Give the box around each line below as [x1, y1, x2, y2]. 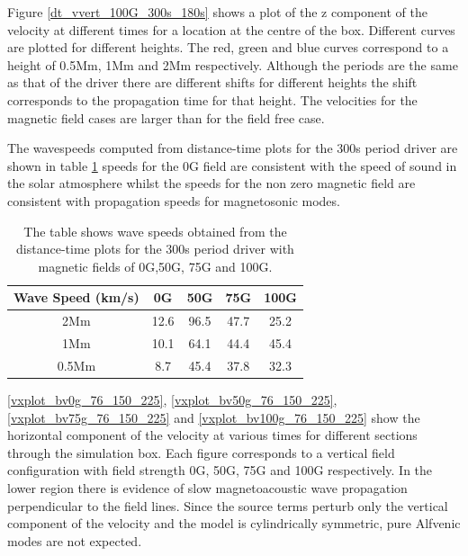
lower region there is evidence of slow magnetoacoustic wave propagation [7, 478, 408, 497]
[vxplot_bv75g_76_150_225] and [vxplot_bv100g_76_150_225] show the [7, 408, 420, 426]
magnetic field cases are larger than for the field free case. [7, 108, 325, 127]
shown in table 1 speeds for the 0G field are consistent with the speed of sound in [7, 156, 457, 175]
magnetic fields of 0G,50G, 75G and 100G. [38, 256, 273, 275]
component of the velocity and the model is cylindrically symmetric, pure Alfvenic [7, 514, 461, 533]
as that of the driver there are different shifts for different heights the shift [7, 73, 418, 92]
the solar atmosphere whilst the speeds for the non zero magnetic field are [7, 174, 416, 193]
